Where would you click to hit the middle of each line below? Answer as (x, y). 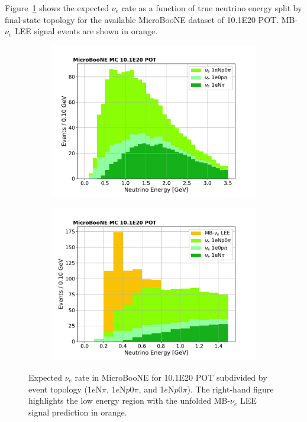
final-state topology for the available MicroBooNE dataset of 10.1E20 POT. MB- (151, 19)
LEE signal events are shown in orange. (86, 31)
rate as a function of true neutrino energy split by (212, 8)
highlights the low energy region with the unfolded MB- (130, 400)
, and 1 (151, 389)
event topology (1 (60, 389)
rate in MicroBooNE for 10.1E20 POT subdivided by (171, 377)
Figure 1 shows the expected (57, 8)
